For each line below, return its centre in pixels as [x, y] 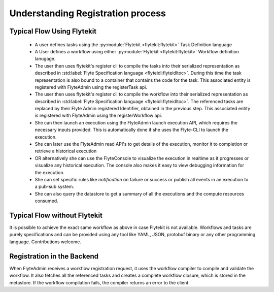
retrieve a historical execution [66, 151]
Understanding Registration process [88, 13]
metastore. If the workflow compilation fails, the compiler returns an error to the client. [99, 282]
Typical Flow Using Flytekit [53, 31]
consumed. [46, 201]
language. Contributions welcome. [45, 242]
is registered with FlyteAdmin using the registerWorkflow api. [98, 116]
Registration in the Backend [54, 256]
